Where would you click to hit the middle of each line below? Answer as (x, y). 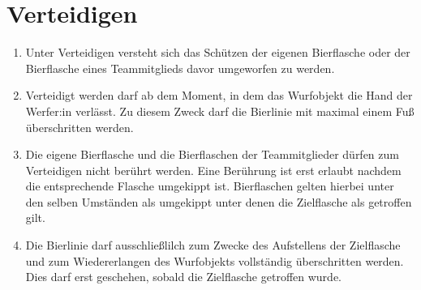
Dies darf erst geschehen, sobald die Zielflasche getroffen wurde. (183, 277)
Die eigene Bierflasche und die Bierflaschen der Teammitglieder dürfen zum (212, 154)
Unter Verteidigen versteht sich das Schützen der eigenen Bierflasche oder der (218, 52)
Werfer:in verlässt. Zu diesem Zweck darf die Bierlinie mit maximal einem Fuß (220, 111)
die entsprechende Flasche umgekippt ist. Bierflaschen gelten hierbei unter (210, 186)
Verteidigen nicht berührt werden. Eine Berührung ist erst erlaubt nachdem (213, 170)
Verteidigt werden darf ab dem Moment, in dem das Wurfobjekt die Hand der (219, 95)
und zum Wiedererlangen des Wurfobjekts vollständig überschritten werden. (215, 260)
